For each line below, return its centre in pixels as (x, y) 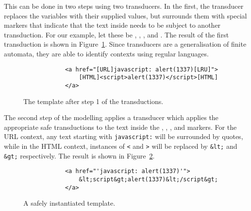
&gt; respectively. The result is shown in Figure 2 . (79, 155)
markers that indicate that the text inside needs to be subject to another (112, 25)
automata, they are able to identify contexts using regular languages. (106, 53)
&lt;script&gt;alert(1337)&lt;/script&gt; (148, 179)
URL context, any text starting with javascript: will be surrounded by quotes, (124, 136)
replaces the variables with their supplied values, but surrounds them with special (125, 15)
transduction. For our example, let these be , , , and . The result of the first (117, 34)
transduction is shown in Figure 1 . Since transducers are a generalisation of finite (125, 44)
